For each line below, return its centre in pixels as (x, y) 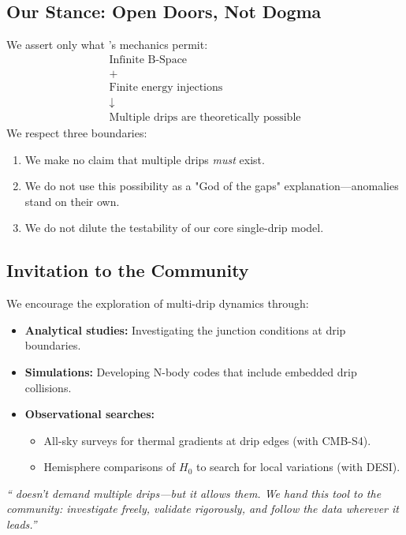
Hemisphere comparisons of (110, 467)
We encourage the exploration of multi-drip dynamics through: (158, 303)
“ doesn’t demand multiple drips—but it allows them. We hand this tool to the (194, 493)
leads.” (22, 524)
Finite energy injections (166, 87)
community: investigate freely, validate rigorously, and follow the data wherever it (203, 509)
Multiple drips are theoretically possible (205, 117)
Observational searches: (90, 414)
